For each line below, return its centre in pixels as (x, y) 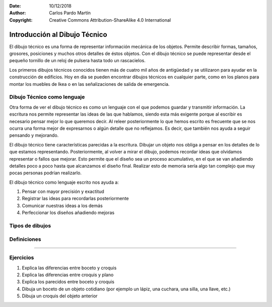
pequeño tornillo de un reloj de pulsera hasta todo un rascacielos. (77, 61)
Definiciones (25, 239)
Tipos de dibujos (30, 226)
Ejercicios (22, 258)
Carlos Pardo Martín (70, 13)
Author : (18, 13)
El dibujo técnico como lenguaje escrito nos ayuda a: (64, 182)
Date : (15, 6)
